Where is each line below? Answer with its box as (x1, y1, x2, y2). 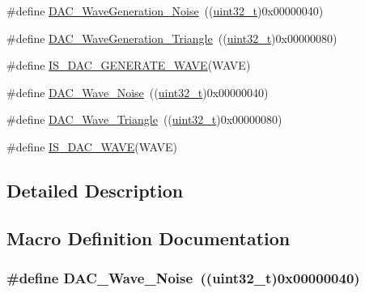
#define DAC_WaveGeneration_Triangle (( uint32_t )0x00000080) (6, 29, 337, 46)
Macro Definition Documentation (6, 225, 291, 250)
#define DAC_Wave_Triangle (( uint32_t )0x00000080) (6, 111, 282, 128)
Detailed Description (6, 177, 184, 202)
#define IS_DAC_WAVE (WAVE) (6, 138, 178, 155)
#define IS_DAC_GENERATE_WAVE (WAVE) (6, 57, 251, 74)
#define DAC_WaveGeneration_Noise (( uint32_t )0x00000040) (6, 2, 324, 19)
